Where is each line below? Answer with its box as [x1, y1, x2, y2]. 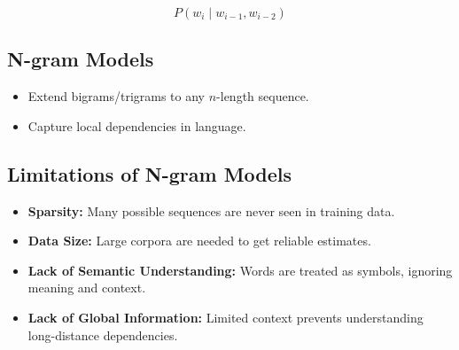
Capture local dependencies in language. [27, 116, 246, 135]
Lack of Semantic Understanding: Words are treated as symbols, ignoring [27, 261, 453, 279]
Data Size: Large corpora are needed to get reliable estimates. [27, 231, 371, 250]
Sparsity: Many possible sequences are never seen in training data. [27, 201, 395, 220]
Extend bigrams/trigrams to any [27, 87, 206, 105]
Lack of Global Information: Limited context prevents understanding [27, 307, 424, 326]
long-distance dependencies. [27, 325, 178, 344]
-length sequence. [216, 87, 309, 105]
